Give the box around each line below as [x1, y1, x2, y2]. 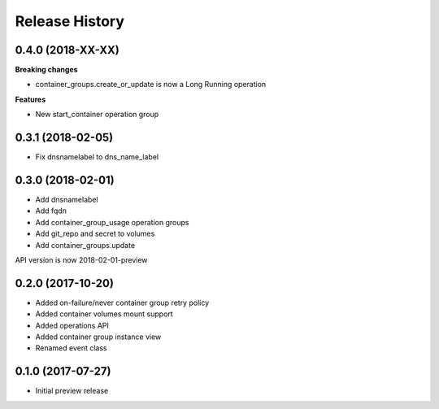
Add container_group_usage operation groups [35, 217, 189, 227]
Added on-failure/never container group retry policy [35, 298, 210, 307]
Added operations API [35, 320, 110, 330]
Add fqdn [35, 206, 67, 215]
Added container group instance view [35, 332, 162, 342]
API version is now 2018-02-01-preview [15, 255, 148, 264]
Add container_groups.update [35, 240, 136, 250]
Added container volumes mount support [35, 309, 174, 319]
